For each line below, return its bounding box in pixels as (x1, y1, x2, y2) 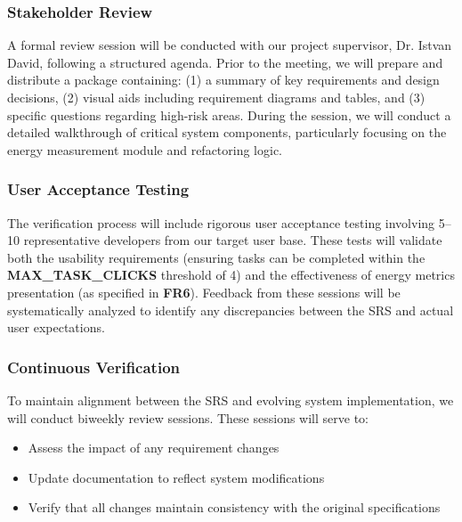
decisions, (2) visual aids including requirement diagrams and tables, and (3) (7, 88, 426, 106)
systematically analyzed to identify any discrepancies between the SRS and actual (7, 300, 454, 319)
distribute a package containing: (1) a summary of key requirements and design (7, 70, 440, 89)
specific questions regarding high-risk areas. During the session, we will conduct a (7, 105, 451, 124)
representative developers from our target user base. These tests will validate (23, 231, 442, 249)
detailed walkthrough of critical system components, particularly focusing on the (7, 123, 447, 142)
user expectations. (7, 318, 105, 337)
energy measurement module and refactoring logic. (7, 140, 283, 159)
